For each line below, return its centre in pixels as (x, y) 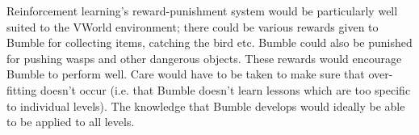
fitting (22, 89)
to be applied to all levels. (71, 122)
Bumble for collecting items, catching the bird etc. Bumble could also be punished (209, 42)
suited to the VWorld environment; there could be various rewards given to (193, 26)
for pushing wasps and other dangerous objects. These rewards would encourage (204, 58)
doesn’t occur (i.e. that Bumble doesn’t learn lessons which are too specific (226, 89)
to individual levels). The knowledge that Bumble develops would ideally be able (206, 105)
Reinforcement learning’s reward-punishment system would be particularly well (202, 11)
